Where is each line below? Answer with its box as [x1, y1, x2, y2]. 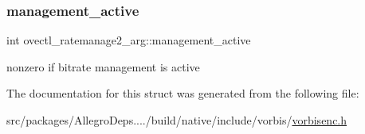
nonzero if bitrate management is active [6, 58, 200, 75]
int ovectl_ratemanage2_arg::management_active [6, 32, 251, 48]
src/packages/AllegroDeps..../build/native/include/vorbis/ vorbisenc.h [6, 112, 347, 128]
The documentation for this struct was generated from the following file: [6, 85, 359, 101]
